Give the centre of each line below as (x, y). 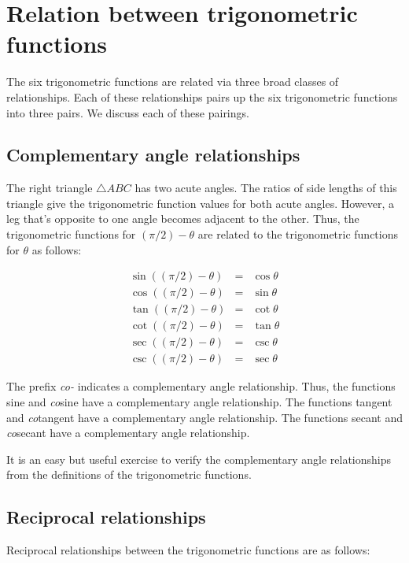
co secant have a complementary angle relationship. (128, 433)
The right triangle (50, 188)
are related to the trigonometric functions (298, 234)
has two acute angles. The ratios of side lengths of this (266, 188)
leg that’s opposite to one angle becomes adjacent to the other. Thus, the (183, 219)
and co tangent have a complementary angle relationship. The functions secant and (204, 417)
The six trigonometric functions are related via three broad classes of (173, 81)
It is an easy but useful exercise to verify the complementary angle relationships (199, 459)
